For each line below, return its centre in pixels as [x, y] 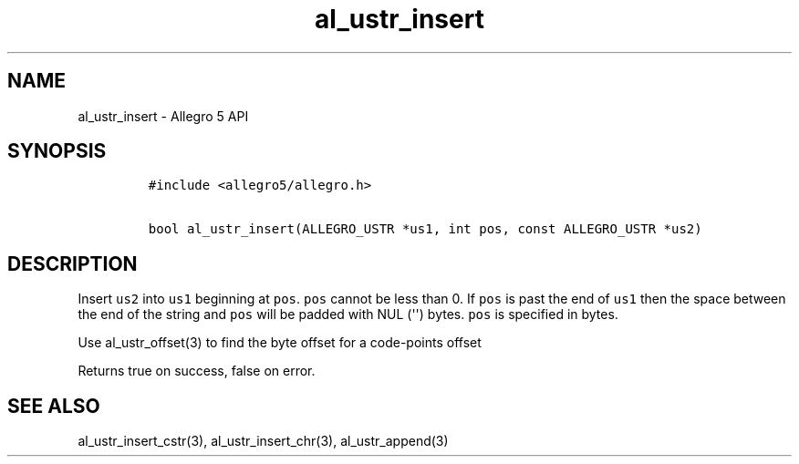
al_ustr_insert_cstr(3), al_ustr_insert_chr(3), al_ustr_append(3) [263, 441]
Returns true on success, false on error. [197, 371]
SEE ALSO [54, 406]
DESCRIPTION [73, 263]
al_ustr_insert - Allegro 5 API [163, 116]
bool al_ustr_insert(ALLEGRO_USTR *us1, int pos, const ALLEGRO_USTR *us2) [425, 229]
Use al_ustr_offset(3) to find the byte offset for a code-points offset [280, 343]
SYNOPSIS [57, 151]
